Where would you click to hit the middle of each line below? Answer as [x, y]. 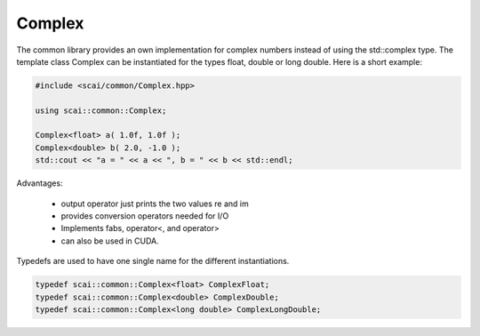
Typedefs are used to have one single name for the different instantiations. [153, 261]
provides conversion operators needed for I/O [145, 216]
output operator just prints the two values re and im [155, 204]
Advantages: [40, 183]
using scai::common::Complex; [101, 110]
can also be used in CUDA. [110, 241]
